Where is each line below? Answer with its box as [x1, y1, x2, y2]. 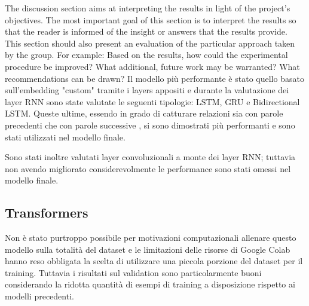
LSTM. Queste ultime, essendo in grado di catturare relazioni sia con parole [5, 107, 283, 120]
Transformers [5, 203, 88, 222]
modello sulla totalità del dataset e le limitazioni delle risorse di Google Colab [5, 243, 290, 255]
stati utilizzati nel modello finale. [5, 130, 126, 143]
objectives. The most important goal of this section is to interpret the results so [5, 13, 296, 26]
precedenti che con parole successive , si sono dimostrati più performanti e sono [5, 118, 295, 131]
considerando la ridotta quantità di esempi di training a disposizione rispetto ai [5, 278, 295, 290]
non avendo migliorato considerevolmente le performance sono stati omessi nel [5, 162, 291, 175]
